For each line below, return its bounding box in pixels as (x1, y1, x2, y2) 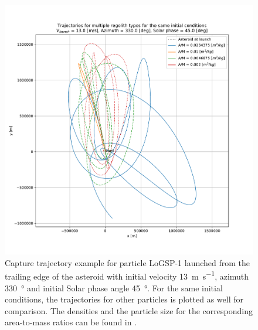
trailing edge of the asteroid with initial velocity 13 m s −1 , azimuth (5, 268, 249, 282)
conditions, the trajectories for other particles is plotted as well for (5, 293, 244, 305)
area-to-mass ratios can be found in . (5, 316, 137, 328)
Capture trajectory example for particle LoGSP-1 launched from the (5, 256, 250, 268)
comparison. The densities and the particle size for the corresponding (5, 304, 253, 317)
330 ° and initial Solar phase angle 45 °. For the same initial (5, 281, 223, 294)
